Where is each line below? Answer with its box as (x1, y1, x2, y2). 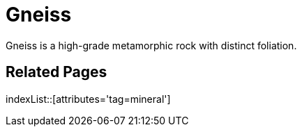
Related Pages (6, 63, 107, 81)
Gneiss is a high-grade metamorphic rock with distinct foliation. (6, 39, 297, 51)
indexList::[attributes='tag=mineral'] (6, 92, 171, 105)
